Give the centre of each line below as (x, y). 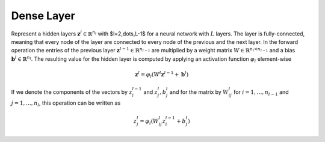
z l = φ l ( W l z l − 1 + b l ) (162, 75)
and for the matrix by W (199, 92)
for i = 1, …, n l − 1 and (261, 93)
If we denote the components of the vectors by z (72, 92)
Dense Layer (43, 16)
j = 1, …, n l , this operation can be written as (66, 103)
